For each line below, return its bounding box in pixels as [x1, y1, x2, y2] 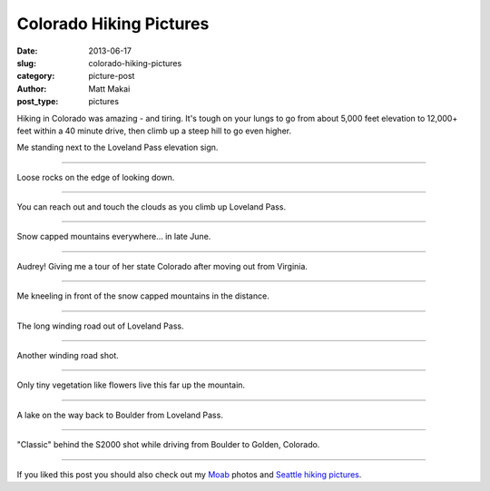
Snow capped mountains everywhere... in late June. [16, 231, 211, 242]
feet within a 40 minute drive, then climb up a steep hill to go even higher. [16, 125, 292, 136]
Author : [16, 83, 47, 94]
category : [16, 71, 55, 82]
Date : [16, 45, 38, 56]
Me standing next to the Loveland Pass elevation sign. [16, 142, 219, 153]
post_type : [16, 96, 59, 107]
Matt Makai [88, 83, 131, 94]
